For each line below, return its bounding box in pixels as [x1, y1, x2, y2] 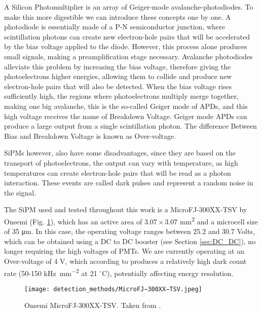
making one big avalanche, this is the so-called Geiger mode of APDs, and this [4, 100, 248, 111]
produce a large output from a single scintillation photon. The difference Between [4, 121, 257, 131]
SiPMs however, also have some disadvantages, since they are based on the [4, 147, 236, 158]
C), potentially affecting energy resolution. [102, 267, 234, 278]
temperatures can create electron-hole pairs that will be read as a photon [4, 167, 231, 178]
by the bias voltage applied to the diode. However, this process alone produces [4, 41, 247, 52]
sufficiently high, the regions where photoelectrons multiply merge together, [4, 91, 239, 101]
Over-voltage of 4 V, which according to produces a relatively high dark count [4, 255, 247, 266]
